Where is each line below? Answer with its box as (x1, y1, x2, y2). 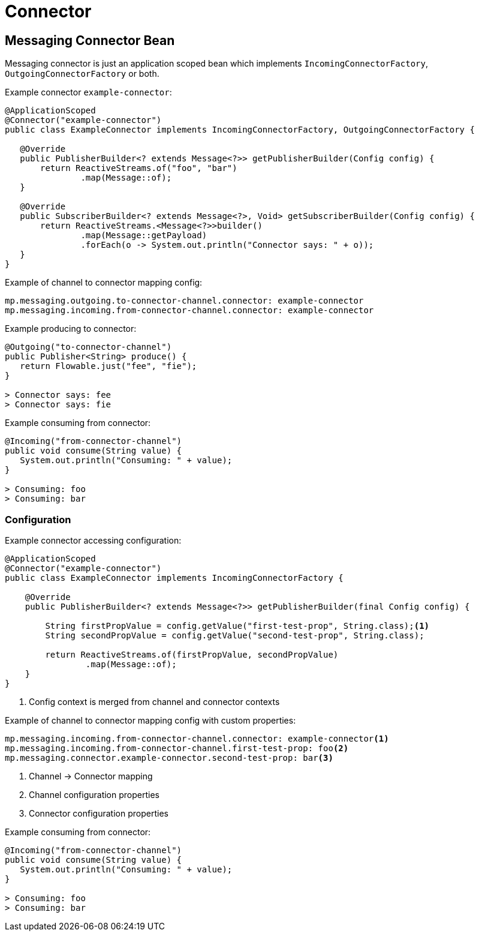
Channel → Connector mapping (29, 770, 153, 781)
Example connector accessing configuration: (5, 535, 182, 545)
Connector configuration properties (29, 808, 168, 818)
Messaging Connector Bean (5, 32, 175, 48)
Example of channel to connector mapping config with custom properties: (5, 715, 296, 725)
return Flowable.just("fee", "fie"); (20, 361, 197, 371)
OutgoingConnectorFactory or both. (5, 68, 159, 79)
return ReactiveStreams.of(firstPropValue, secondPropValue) (45, 649, 339, 659)
